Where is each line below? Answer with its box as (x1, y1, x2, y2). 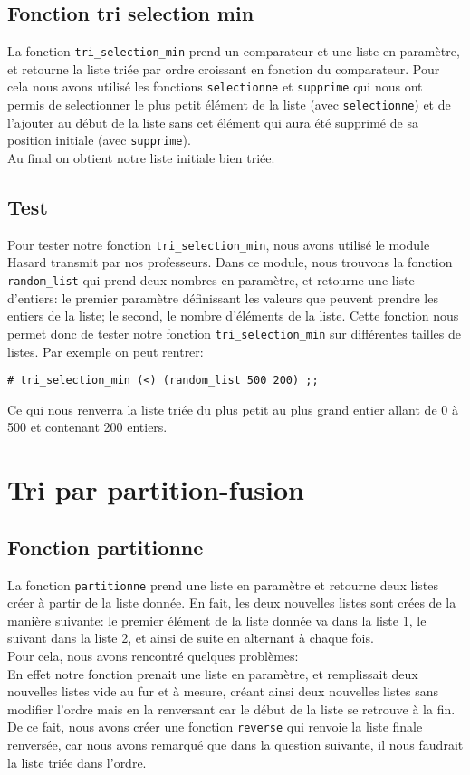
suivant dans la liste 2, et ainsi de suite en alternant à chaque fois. (7, 628, 374, 647)
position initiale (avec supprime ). (7, 130, 191, 149)
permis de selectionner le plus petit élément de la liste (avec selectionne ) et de (7, 95, 451, 114)
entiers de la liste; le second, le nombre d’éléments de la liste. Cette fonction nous (7, 306, 459, 325)
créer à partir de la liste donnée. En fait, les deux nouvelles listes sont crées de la (7, 593, 456, 612)
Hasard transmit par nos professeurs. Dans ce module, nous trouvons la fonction (7, 253, 453, 272)
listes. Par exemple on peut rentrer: (7, 341, 204, 360)
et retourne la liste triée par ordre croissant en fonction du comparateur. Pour (7, 59, 440, 78)
